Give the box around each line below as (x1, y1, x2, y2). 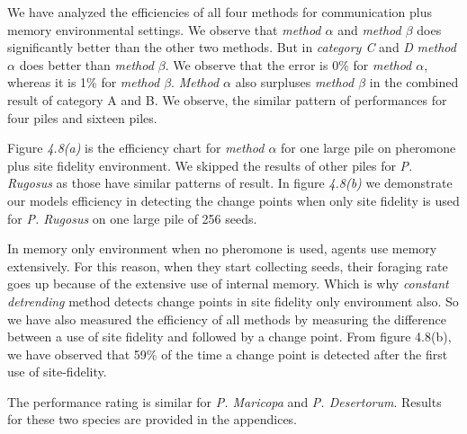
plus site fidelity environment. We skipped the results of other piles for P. (7, 155, 413, 174)
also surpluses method (235, 73, 355, 92)
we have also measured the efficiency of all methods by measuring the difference (7, 309, 447, 328)
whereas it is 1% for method (7, 73, 160, 92)
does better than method (19, 55, 154, 74)
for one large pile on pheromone (281, 138, 456, 157)
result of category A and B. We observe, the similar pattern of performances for (7, 90, 447, 109)
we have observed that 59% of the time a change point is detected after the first (7, 344, 448, 363)
